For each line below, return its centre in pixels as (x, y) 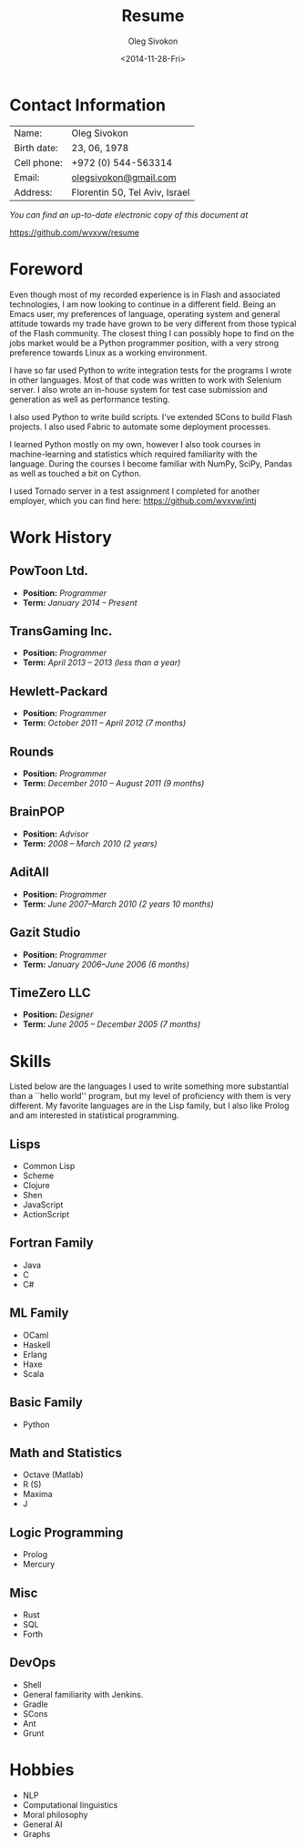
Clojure (36, 1186)
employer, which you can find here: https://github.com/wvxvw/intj (133, 500)
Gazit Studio (45, 933)
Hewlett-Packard (59, 691)
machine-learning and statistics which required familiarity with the (133, 454)
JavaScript (43, 1205)
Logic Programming (66, 1532)
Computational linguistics (70, 1804)
